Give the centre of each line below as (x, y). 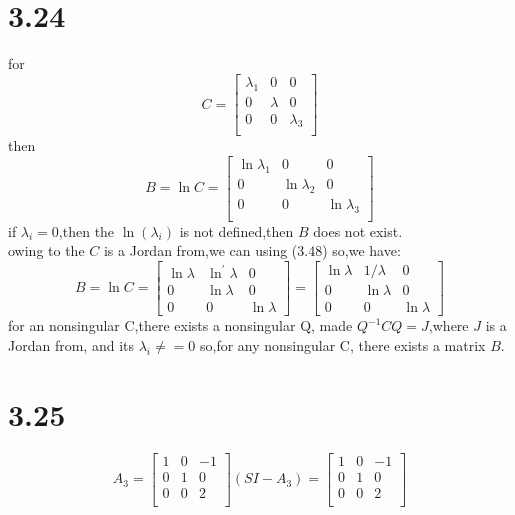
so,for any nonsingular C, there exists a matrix (342, 344)
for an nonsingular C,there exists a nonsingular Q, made (180, 325)
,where (448, 325)
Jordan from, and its (71, 344)
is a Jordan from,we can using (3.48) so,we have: (252, 250)
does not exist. (358, 230)
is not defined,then (236, 230)
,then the (86, 230)
